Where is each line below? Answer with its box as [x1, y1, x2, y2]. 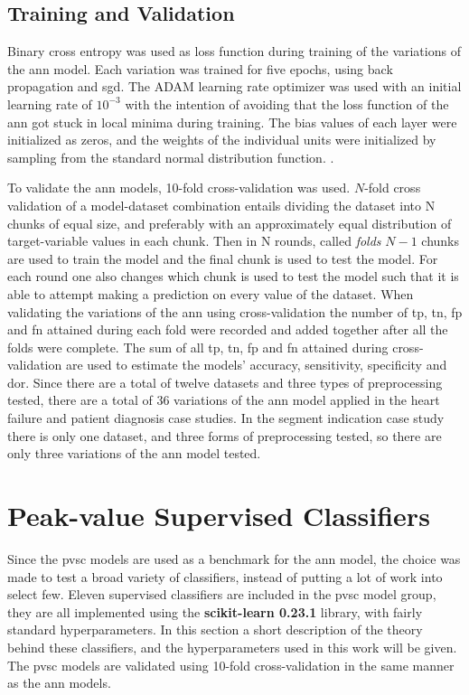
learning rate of [7, 94, 92, 113]
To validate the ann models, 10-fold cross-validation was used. [7, 178, 351, 197]
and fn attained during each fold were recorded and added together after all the [7, 320, 448, 339]
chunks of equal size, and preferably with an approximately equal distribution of [7, 213, 452, 232]
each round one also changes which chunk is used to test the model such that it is [7, 267, 459, 286]
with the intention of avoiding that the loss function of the [125, 94, 449, 113]
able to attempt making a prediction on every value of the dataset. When [7, 284, 414, 303]
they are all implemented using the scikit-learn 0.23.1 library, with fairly [7, 602, 423, 621]
